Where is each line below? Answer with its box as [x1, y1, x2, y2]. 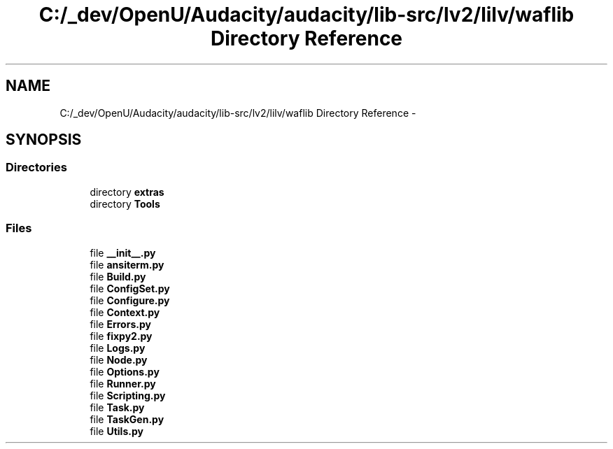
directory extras [90, 185, 164, 198]
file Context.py [90, 306, 160, 318]
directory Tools [90, 197, 160, 210]
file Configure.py [90, 294, 170, 306]
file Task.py [90, 401, 145, 413]
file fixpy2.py [90, 329, 153, 342]
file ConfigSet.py [90, 282, 170, 294]
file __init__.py [90, 246, 156, 259]
